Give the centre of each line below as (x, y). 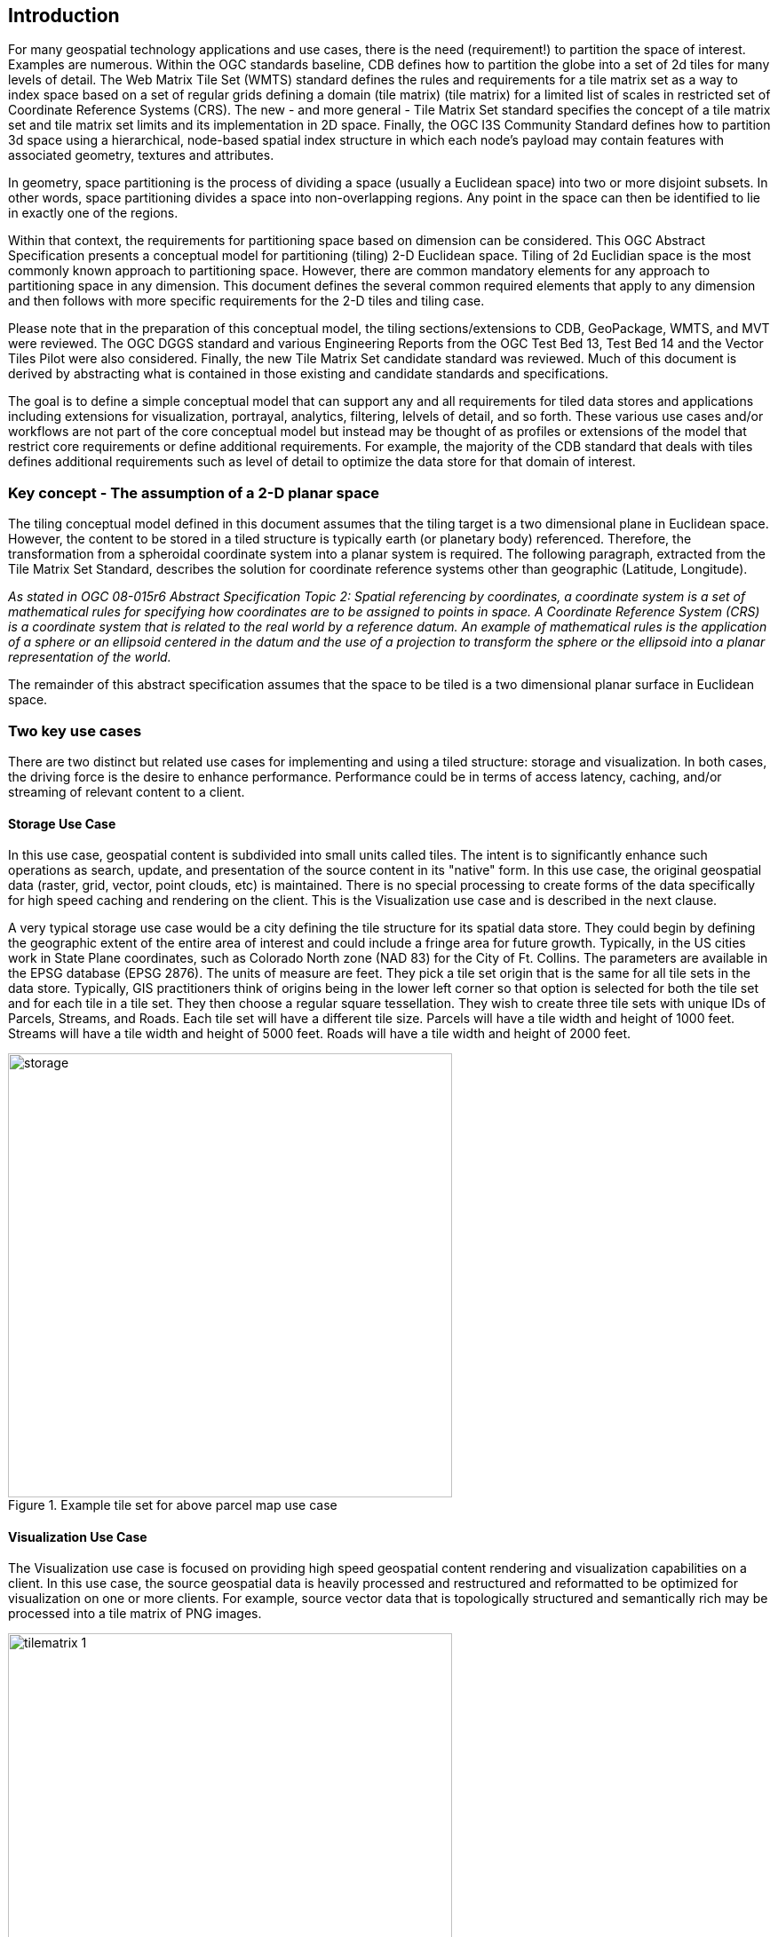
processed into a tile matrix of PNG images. (135, 1614)
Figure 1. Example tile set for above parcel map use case (173, 1505)
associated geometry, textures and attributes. (141, 155)
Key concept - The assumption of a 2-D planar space (194, 492)
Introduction (64, 16)
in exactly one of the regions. (93, 213)
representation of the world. (90, 657)
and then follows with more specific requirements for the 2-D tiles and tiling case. (246, 301)
